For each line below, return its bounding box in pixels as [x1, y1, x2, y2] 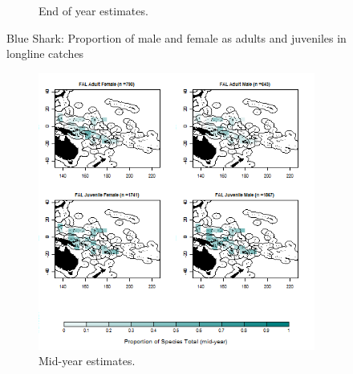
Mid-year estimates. [39, 352, 136, 369]
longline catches [6, 45, 84, 62]
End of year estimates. [39, 2, 148, 18]
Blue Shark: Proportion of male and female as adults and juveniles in [6, 29, 347, 46]
